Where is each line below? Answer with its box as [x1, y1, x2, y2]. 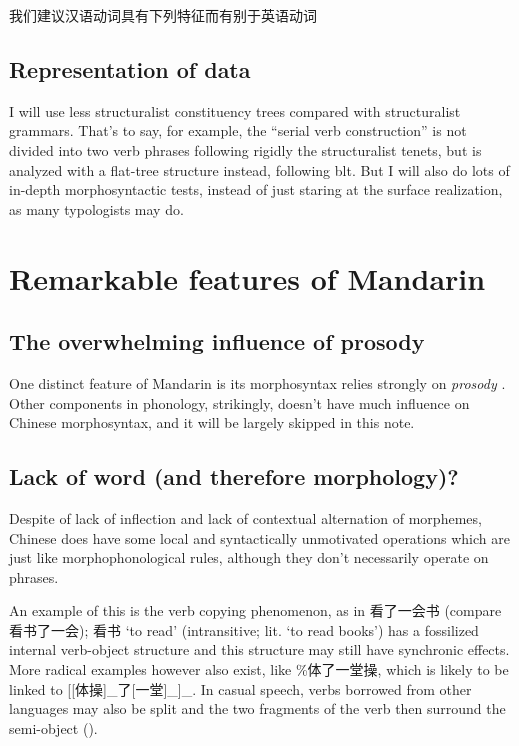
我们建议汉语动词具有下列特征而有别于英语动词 [9, 5, 317, 25]
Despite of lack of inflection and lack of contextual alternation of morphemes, [9, 507, 482, 528]
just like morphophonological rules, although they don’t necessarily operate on [9, 547, 489, 568]
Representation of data [9, 53, 251, 84]
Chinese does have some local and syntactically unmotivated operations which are [9, 527, 510, 548]
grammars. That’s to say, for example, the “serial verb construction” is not [9, 120, 467, 141]
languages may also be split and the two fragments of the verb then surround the [9, 698, 506, 719]
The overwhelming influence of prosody [9, 326, 425, 357]
